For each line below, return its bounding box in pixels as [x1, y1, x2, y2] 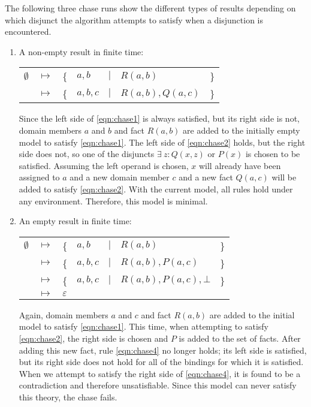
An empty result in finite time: [19, 215, 132, 227]
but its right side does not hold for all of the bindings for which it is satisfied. [19, 355, 304, 368]
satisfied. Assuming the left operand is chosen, [19, 159, 189, 171]
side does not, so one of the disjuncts [19, 147, 155, 160]
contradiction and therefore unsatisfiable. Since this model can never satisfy [19, 379, 297, 391]
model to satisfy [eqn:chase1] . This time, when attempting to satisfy [19, 320, 268, 333]
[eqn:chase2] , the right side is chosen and [19, 331, 168, 344]
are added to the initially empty [183, 123, 300, 136]
